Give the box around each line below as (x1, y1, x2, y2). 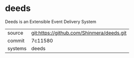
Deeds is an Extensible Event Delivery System (5, 19, 97, 24)
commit (7, 37, 25, 44)
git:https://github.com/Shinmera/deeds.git (31, 29, 127, 36)
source (7, 29, 23, 36)
